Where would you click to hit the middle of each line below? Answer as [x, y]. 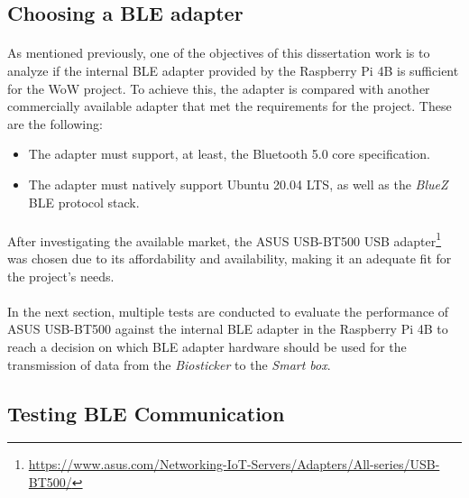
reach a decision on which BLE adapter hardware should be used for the [207, 346]
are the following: [55, 123]
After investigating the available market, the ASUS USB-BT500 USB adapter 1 [225, 239]
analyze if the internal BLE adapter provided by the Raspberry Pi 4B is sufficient [233, 70]
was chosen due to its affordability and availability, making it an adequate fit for [230, 258]
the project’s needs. [61, 276]
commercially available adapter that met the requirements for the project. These [230, 106]
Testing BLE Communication [146, 413]
